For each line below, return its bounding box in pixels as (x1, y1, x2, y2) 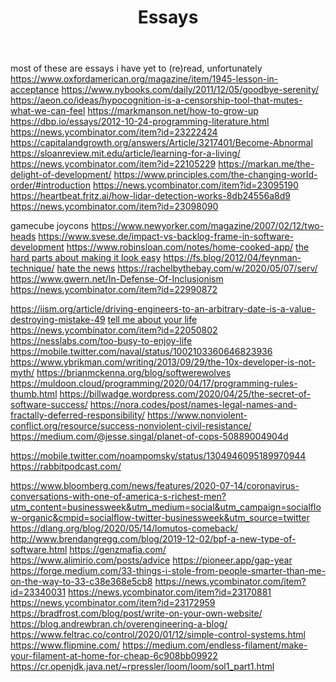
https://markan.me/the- (218, 158, 315, 170)
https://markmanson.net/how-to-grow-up (87, 105, 259, 117)
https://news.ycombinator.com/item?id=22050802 (10, 324, 218, 336)
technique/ (10, 262, 55, 275)
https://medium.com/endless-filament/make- (122, 639, 308, 651)
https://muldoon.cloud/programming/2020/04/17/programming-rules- (10, 377, 298, 390)
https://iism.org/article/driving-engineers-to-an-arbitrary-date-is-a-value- (10, 303, 317, 315)
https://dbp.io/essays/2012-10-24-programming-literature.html (10, 116, 270, 128)
